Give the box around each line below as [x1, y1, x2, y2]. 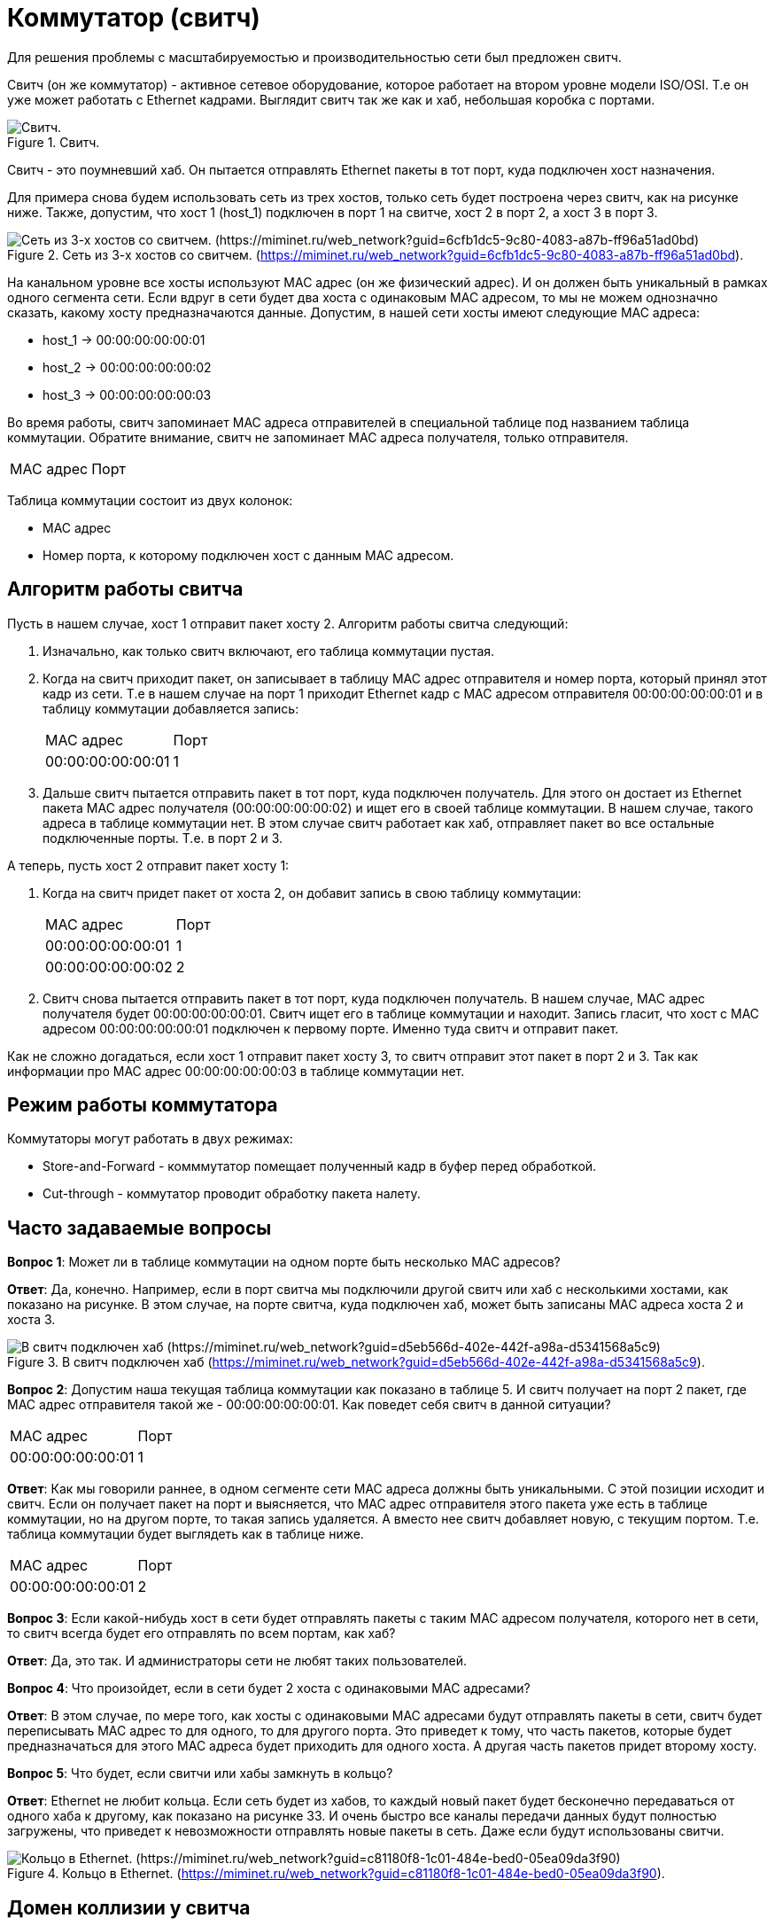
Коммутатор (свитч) [7, 3, 260, 33]
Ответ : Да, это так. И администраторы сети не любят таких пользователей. [7, 1653, 467, 1669]
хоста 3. [7, 1312, 56, 1328]
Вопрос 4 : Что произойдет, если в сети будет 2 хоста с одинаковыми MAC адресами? [7, 1680, 531, 1696]
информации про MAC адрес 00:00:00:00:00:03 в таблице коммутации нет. [7, 1063, 465, 1079]
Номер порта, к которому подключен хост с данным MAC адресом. [43, 547, 454, 563]
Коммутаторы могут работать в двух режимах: [7, 1131, 293, 1147]
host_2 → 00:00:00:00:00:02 [43, 359, 212, 375]
